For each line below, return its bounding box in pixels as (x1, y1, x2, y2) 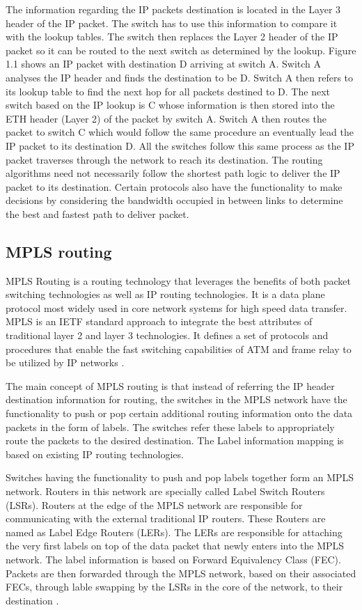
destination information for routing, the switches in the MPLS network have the (6, 392, 347, 407)
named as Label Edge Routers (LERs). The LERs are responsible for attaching (6, 524, 343, 539)
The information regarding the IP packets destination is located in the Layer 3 (6, 2, 341, 16)
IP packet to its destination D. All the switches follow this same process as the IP (6, 138, 354, 152)
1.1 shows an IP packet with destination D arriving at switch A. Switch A (6, 56, 322, 71)
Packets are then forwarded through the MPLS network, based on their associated (6, 565, 356, 580)
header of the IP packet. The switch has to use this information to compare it (6, 15, 338, 30)
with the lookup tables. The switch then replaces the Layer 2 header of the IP (6, 29, 338, 44)
